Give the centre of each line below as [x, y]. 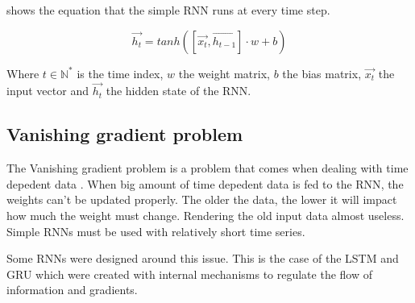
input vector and [48, 91]
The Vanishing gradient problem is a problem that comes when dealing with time [207, 168]
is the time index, [120, 73]
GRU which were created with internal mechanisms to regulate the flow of [189, 274]
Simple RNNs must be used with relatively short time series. [156, 231]
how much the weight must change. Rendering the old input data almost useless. [205, 215]
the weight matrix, [224, 73]
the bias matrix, [322, 73]
